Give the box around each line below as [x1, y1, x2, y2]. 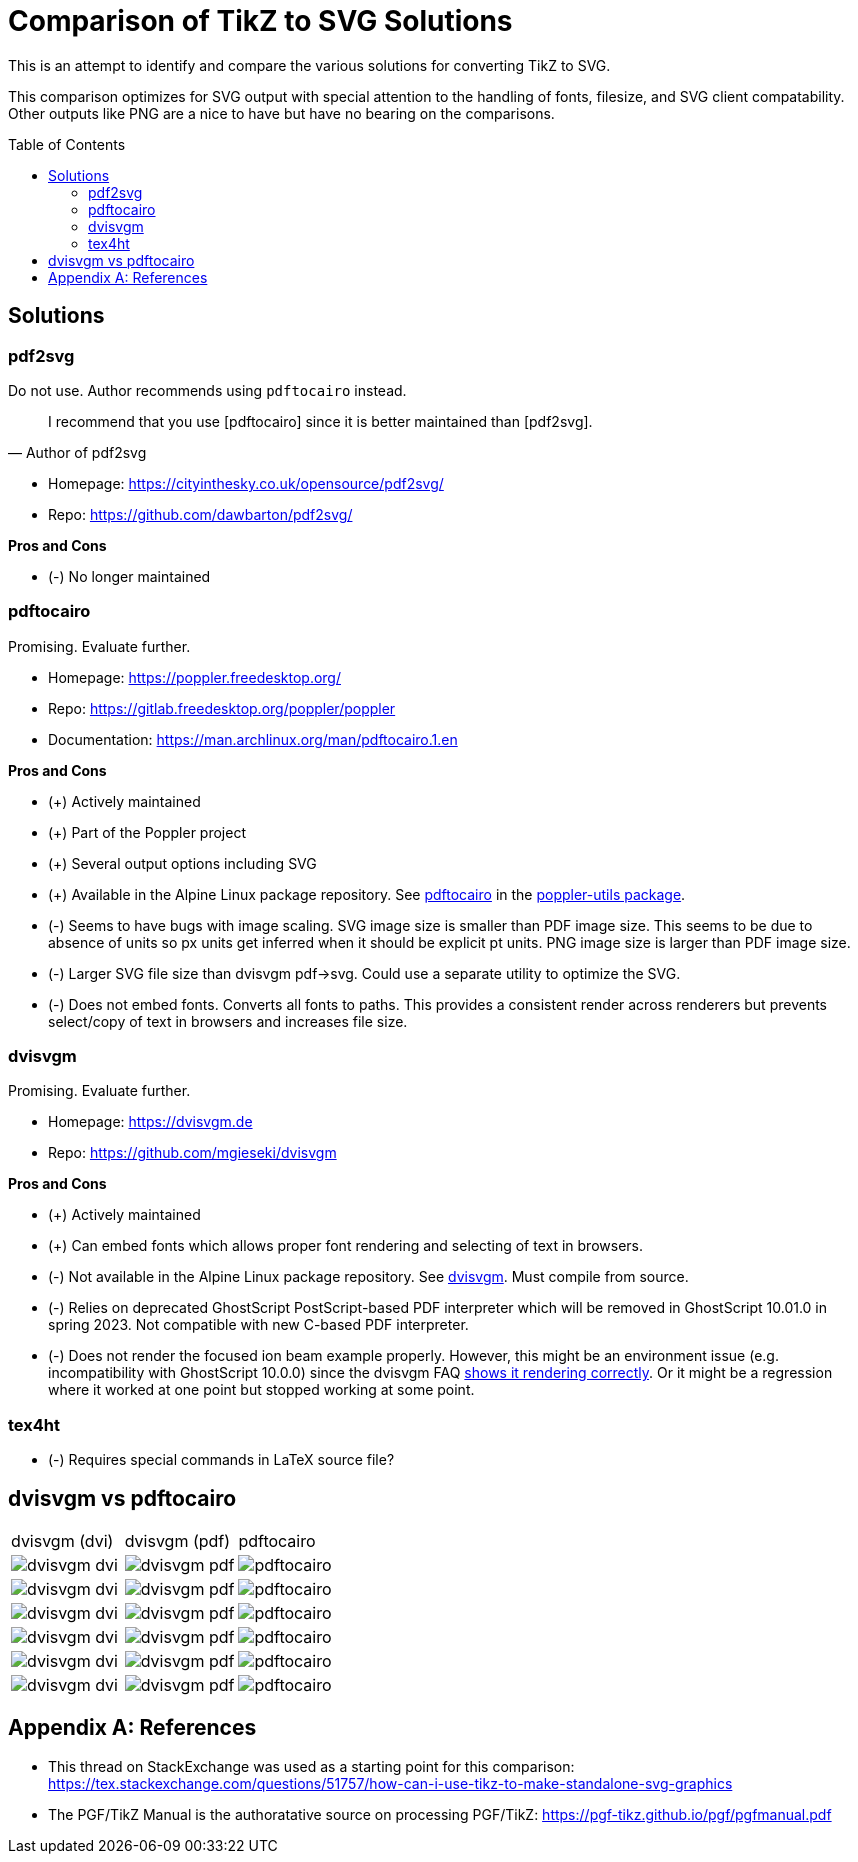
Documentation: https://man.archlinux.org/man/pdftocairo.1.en [48, 730, 458, 748]
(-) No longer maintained [48, 567, 211, 585]
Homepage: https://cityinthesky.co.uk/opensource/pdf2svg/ [48, 474, 444, 492]
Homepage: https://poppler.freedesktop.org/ [48, 668, 341, 686]
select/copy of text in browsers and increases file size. [48, 1012, 408, 1030]
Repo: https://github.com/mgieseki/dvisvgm [48, 1144, 337, 1162]
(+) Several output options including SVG [48, 854, 317, 872]
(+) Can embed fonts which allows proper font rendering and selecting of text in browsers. [48, 1237, 643, 1255]
